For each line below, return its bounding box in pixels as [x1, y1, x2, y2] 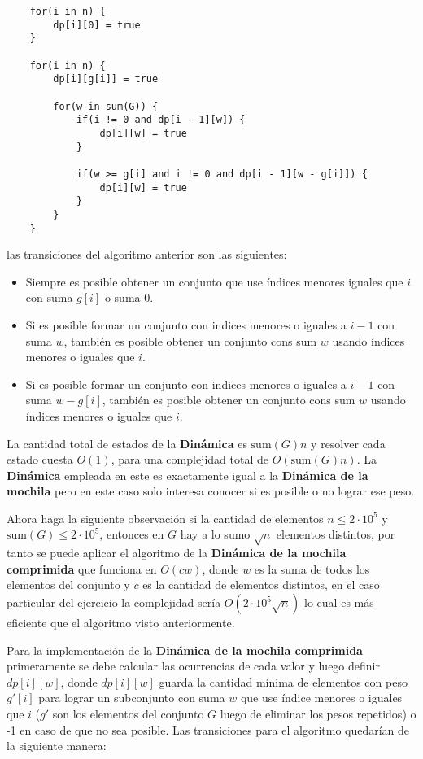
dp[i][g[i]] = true [53, 73, 159, 85]
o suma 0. [104, 289, 154, 306]
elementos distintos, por [276, 526, 395, 543]
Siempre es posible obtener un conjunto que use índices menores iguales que [25, 273, 403, 290]
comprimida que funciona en [7, 560, 157, 577]
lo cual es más [304, 594, 374, 611]
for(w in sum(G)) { [53, 100, 159, 112]
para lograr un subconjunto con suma [38, 689, 225, 706]
